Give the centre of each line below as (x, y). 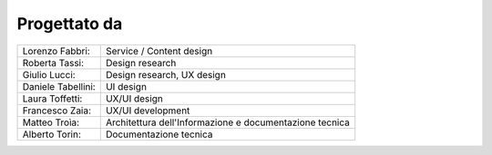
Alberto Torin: (52, 134)
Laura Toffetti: (52, 98)
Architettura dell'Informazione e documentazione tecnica (228, 122)
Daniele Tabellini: (59, 86)
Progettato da (70, 24)
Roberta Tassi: (53, 63)
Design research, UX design (166, 74)
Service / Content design (159, 51)
